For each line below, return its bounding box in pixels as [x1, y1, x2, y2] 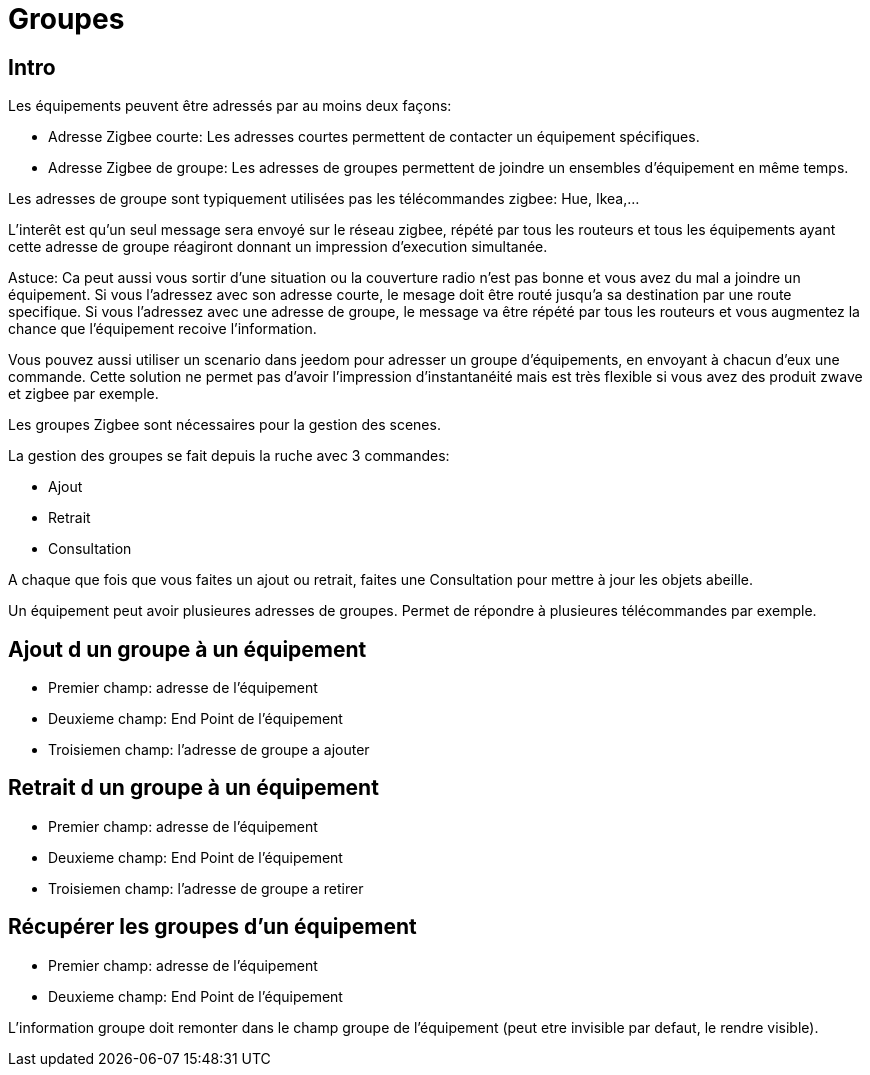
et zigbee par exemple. [8, 385, 159, 403]
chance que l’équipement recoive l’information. [8, 320, 317, 338]
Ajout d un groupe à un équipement [8, 636, 367, 662]
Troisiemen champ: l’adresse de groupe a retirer [48, 879, 364, 897]
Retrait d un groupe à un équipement [8, 775, 379, 801]
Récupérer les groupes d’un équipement [8, 914, 417, 940]
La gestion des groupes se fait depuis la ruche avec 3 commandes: [8, 447, 450, 465]
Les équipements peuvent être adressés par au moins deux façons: [8, 97, 452, 115]
